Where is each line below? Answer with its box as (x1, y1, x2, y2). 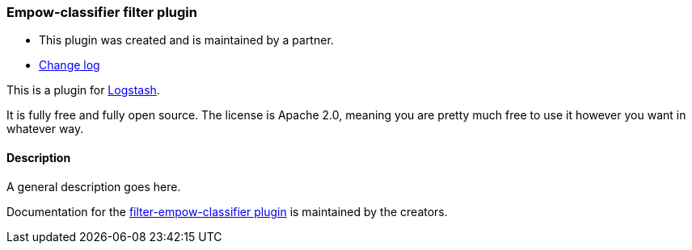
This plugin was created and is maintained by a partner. (39, 33, 334, 48)
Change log (39, 58, 100, 73)
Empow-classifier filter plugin (6, 4, 197, 20)
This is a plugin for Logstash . (6, 83, 160, 98)
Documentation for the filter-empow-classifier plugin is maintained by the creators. (6, 204, 448, 219)
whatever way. (6, 122, 84, 136)
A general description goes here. (6, 179, 181, 194)
